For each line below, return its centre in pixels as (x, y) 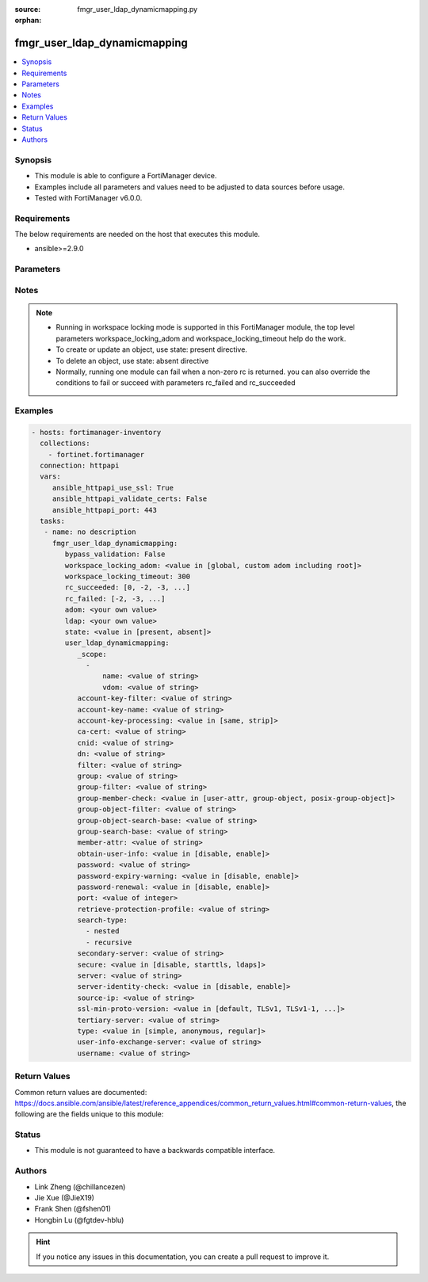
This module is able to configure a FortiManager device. (126, 176)
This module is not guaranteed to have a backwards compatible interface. (155, 1150)
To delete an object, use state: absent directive (132, 361)
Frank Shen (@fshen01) (73, 1209)
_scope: (92, 654)
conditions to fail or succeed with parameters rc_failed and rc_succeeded (176, 383)
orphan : (28, 21)
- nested (103, 931)
